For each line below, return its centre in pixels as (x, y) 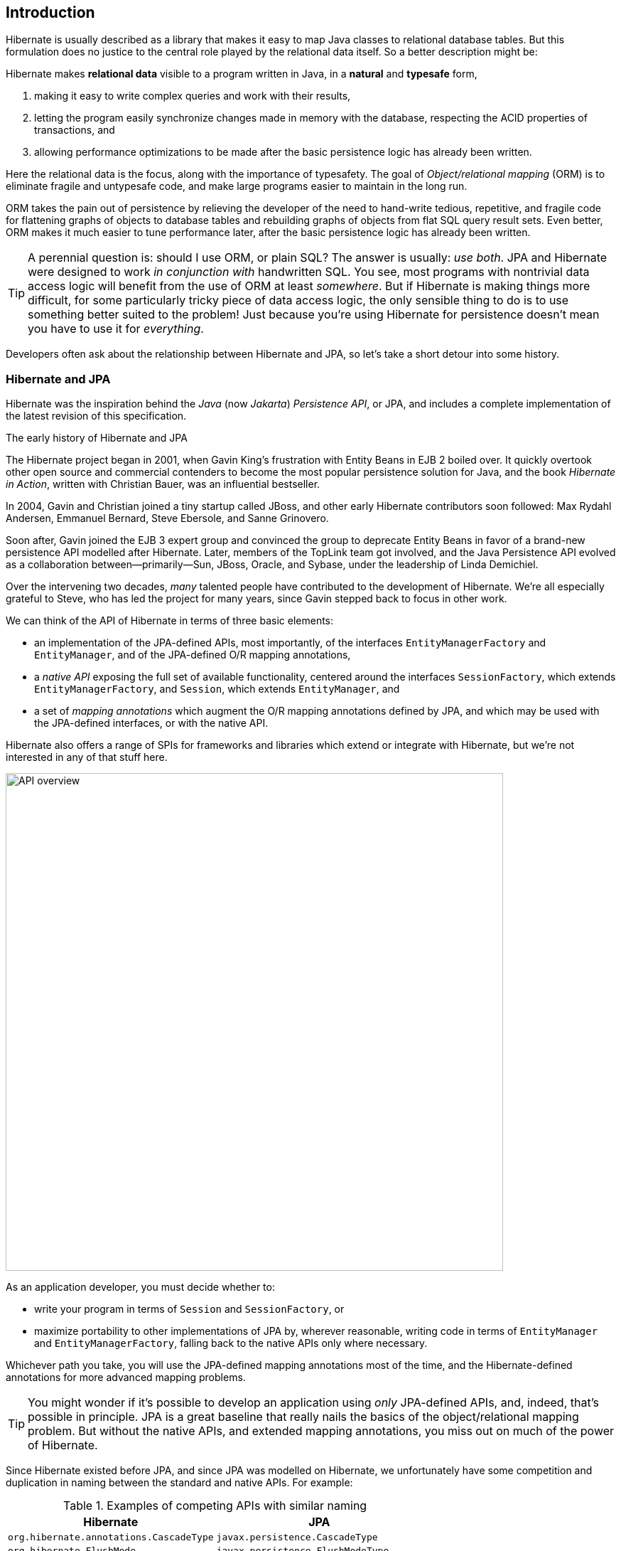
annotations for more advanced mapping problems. (126, 1377)
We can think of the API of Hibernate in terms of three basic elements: (170, 621)
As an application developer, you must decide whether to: (140, 1287)
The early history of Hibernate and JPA (97, 438)
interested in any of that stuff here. (87, 757)
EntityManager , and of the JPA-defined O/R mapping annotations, (193, 655)
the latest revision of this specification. (96, 416)
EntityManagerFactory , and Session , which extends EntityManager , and (217, 689)
